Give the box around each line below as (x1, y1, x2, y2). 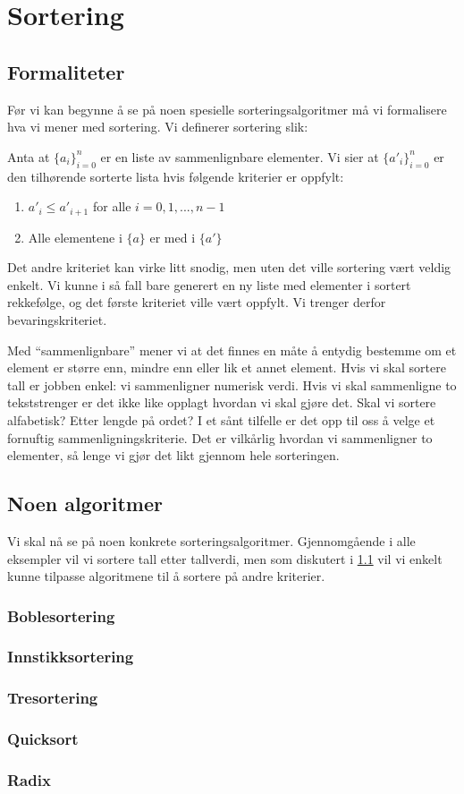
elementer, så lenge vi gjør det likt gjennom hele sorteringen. (7, 446, 340, 465)
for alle (92, 197, 131, 216)
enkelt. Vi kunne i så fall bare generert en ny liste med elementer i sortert (7, 275, 411, 294)
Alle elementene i (28, 227, 122, 246)
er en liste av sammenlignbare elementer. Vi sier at (100, 147, 379, 166)
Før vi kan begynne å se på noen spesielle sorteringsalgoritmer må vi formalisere (7, 99, 447, 118)
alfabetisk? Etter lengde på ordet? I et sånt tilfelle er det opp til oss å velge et (7, 410, 435, 429)
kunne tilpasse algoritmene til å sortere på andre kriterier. (7, 567, 325, 585)
